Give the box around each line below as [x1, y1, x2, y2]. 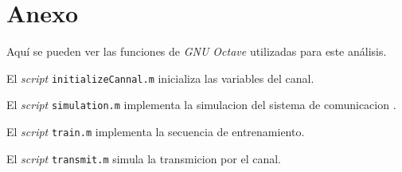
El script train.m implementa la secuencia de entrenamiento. [6, 123, 305, 140]
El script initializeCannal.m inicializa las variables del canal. [6, 69, 314, 86]
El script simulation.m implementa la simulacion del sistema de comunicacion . [6, 96, 396, 113]
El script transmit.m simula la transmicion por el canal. [6, 150, 281, 166]
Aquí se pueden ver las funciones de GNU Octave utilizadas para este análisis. [6, 43, 387, 60]
